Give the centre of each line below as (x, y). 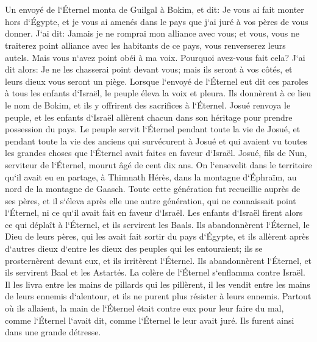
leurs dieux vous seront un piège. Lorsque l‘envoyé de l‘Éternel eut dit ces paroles (157, 81)
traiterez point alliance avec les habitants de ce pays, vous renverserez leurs (145, 45)
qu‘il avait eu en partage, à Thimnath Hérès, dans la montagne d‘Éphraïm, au (151, 176)
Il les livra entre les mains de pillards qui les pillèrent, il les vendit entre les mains (158, 284)
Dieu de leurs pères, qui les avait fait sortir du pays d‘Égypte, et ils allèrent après (157, 236)
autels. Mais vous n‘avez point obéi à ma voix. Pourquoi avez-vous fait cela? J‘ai (155, 57)
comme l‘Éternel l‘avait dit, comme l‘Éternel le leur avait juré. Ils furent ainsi (150, 320)
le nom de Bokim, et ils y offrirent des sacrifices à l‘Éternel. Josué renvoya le (148, 105)
